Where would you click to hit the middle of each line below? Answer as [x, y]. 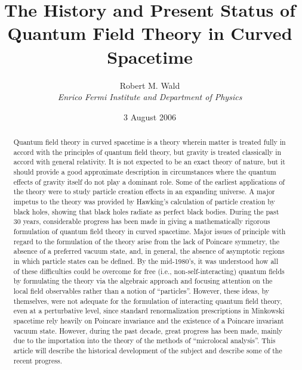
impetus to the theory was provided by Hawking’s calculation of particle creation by [144, 202]
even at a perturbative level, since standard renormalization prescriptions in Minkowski [149, 311]
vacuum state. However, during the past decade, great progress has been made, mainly [148, 330]
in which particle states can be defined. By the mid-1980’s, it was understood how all [146, 261]
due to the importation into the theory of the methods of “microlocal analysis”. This [144, 341]
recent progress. [38, 360]
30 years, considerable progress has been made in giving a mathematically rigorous [142, 221]
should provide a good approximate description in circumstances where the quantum [145, 172]
